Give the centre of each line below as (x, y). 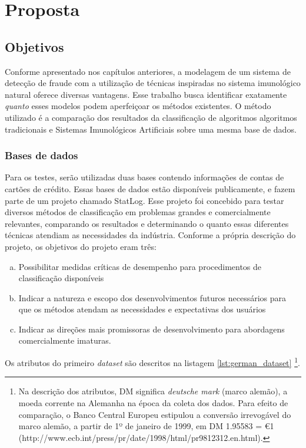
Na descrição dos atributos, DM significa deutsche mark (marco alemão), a (153, 391)
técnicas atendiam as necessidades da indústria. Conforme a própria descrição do (150, 235)
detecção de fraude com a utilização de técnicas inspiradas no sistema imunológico (153, 83)
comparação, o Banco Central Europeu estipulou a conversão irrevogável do (155, 414)
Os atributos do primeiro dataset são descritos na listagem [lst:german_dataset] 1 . (152, 362)
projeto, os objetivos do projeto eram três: (81, 246)
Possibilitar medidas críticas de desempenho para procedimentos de (140, 266)
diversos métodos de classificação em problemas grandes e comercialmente (138, 212)
